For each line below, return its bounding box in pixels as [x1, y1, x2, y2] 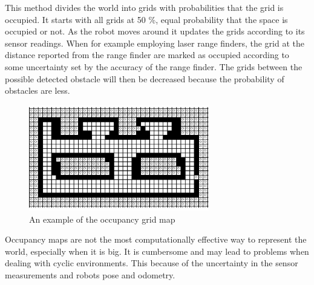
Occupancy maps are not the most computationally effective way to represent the [5, 233, 307, 246]
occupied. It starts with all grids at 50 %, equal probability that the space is [5, 13, 288, 25]
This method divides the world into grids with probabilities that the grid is [5, 1, 284, 13]
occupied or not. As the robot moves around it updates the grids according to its [5, 25, 305, 38]
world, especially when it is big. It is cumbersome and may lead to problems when [5, 244, 309, 257]
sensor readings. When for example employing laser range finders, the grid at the [5, 36, 304, 49]
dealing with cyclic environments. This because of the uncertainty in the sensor [5, 257, 298, 269]
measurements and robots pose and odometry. [5, 269, 175, 281]
